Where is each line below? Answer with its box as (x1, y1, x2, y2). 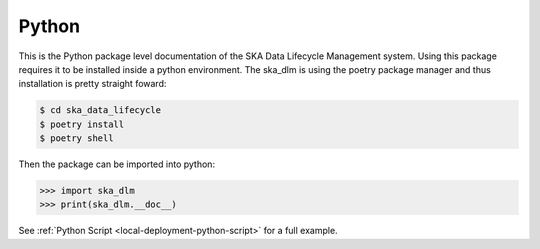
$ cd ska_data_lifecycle (39, 105, 162, 116)
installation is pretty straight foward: (18, 78, 167, 90)
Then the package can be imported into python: (18, 158, 215, 170)
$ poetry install (39, 118, 125, 130)
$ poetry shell (39, 133, 114, 144)
